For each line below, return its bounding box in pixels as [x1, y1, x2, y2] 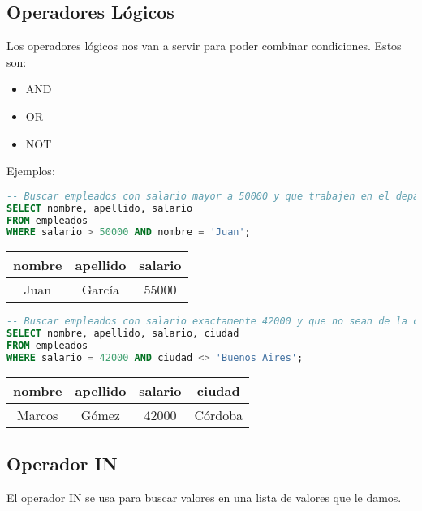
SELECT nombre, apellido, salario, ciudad [6, 328, 239, 340]
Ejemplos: [6, 162, 55, 179]
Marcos [17, 405, 58, 424]
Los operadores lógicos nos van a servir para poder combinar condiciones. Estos [6, 37, 402, 54]
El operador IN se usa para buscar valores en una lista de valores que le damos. [6, 488, 402, 505]
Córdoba [194, 405, 243, 424]
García [81, 280, 120, 299]
